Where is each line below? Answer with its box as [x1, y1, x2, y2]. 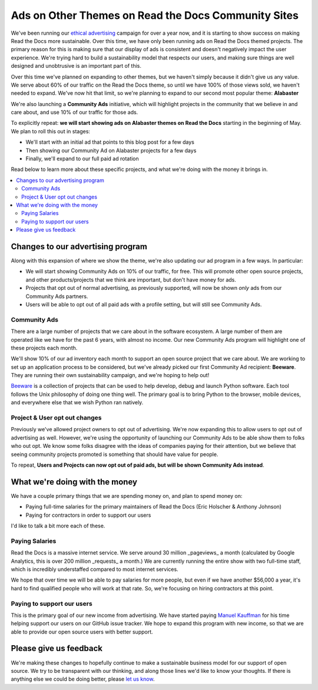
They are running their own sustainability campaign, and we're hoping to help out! [11, 372, 210, 379]
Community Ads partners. [25, 292, 88, 300]
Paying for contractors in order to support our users [25, 511, 151, 519]
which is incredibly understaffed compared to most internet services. [11, 566, 179, 573]
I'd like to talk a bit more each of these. [11, 522, 105, 530]
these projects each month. [11, 344, 78, 351]
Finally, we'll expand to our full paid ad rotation [25, 155, 140, 162]
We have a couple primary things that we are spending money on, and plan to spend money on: [11, 492, 243, 499]
